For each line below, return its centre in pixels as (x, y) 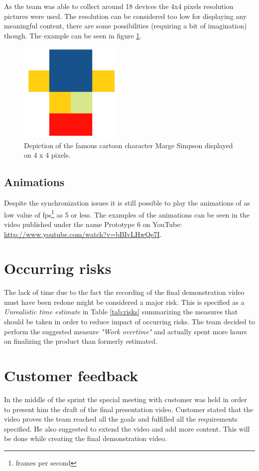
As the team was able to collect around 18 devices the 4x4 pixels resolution (119, 6)
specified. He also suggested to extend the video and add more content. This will (127, 428)
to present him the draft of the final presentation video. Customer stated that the (129, 409)
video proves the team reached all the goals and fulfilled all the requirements (121, 419)
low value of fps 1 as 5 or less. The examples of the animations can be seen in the (127, 214)
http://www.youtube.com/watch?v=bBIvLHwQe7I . (83, 234)
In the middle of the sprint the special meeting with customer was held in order (126, 399)
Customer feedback (71, 375)
